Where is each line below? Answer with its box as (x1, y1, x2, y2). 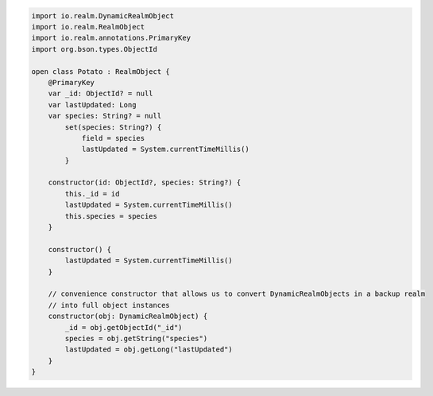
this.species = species (64, 212, 158, 220)
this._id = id (64, 189, 120, 198)
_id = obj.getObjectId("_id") (64, 323, 183, 332)
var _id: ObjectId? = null (48, 89, 154, 99)
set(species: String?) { (64, 122, 162, 131)
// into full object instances (48, 301, 170, 309)
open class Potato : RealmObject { (31, 67, 170, 76)
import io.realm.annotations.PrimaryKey (31, 33, 191, 43)
